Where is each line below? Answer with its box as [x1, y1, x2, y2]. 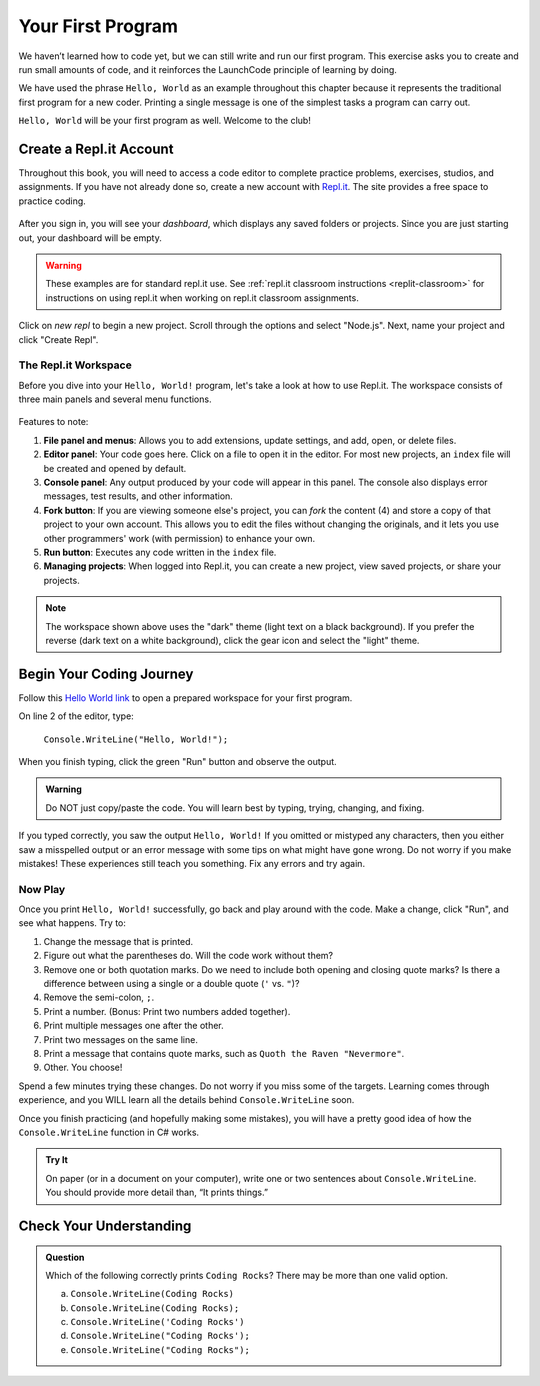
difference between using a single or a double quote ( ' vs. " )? [43, 978, 300, 990]
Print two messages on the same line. [43, 1033, 199, 1045]
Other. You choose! [43, 1061, 123, 1074]
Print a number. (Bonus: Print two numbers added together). [43, 1005, 291, 1017]
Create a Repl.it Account [18, 140, 174, 157]
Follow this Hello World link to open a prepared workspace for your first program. [18, 691, 353, 704]
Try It [45, 1154, 69, 1166]
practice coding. [18, 195, 87, 207]
